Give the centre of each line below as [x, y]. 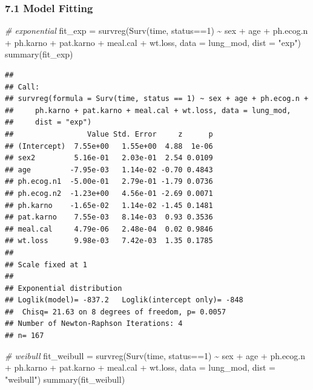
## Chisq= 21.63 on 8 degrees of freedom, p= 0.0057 [116, 312]
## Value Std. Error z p [109, 134]
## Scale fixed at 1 [46, 265]
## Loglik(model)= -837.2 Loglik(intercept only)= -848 [124, 300]
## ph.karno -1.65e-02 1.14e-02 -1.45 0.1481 [109, 205]
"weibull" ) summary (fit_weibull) [65, 379]
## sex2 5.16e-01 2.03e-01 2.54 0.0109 [109, 158]
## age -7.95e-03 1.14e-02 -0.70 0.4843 [109, 170]
